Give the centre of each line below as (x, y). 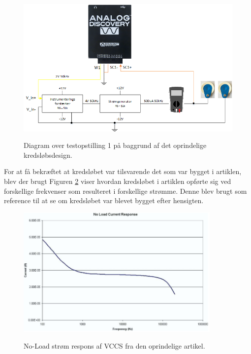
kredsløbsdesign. (48, 155)
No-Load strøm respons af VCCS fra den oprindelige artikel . (114, 345)
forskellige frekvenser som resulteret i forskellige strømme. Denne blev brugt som (125, 191)
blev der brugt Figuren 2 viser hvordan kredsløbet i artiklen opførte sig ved (118, 181)
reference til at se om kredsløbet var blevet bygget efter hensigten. (104, 200)
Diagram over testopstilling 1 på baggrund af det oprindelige (115, 145)
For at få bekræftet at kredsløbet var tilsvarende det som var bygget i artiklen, (123, 171)
